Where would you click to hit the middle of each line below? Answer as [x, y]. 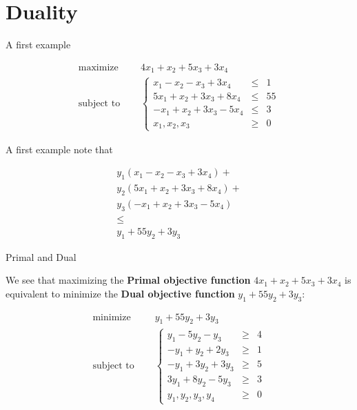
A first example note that [59, 149]
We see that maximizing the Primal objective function [128, 280]
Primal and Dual [41, 256]
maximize [98, 67]
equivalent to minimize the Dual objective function [120, 293]
